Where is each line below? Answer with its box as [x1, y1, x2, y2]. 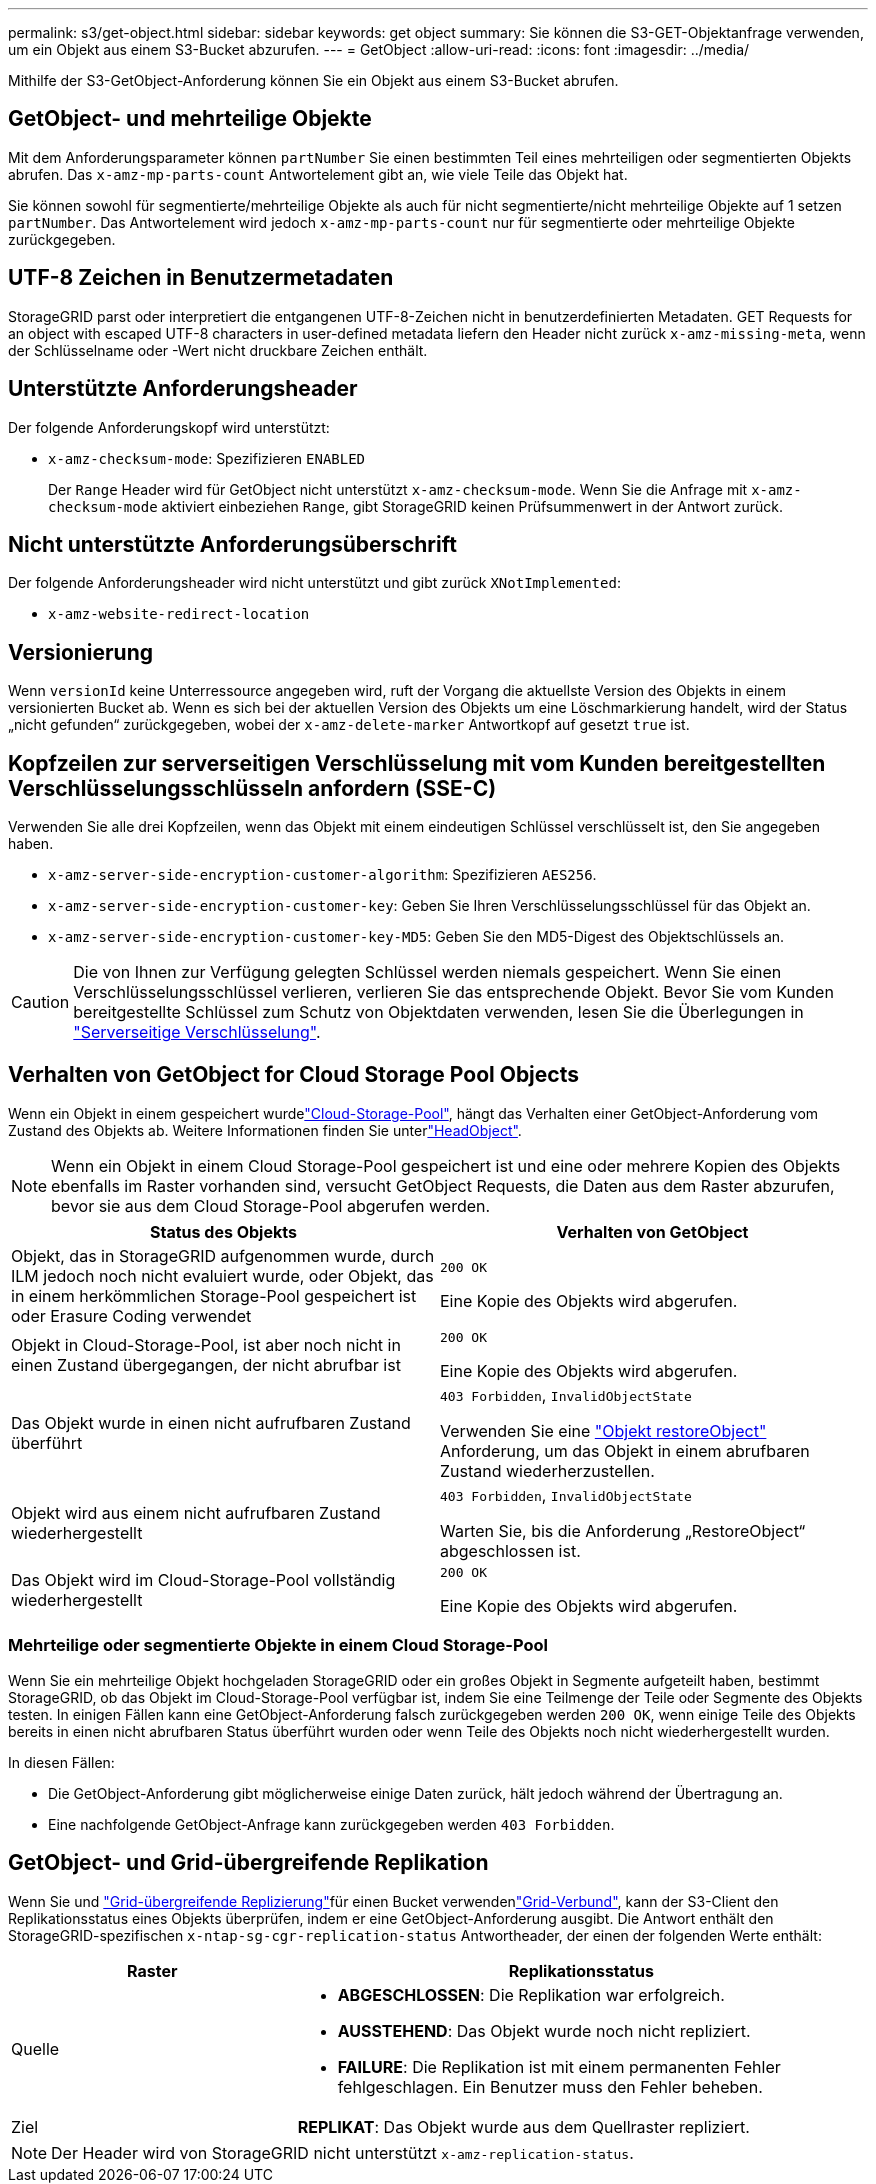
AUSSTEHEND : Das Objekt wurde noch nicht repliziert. [337, 2020, 751, 2041]
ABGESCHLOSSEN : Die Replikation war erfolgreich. [337, 1984, 725, 2005]
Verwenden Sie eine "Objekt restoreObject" [440, 1420, 767, 1441]
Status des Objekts [150, 1221, 297, 1242]
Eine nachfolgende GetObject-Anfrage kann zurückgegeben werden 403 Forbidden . [48, 1815, 615, 1833]
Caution [11, 992, 70, 1013]
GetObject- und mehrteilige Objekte [8, 106, 372, 132]
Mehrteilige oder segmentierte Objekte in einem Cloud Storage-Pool [8, 1635, 548, 1656]
